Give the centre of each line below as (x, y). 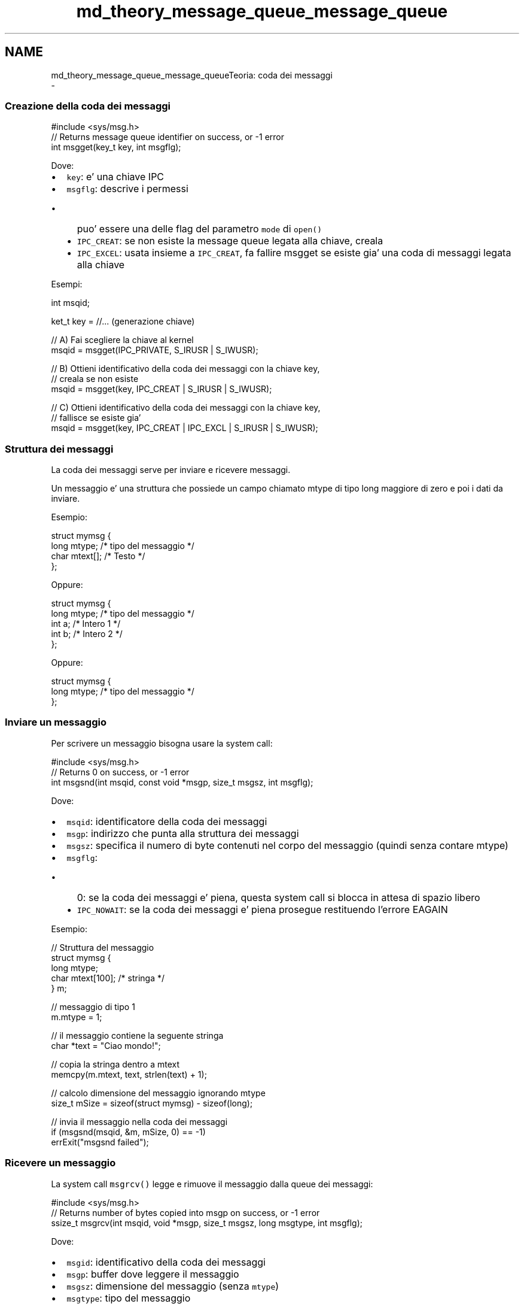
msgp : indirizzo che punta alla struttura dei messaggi (183, 833)
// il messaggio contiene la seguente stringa (137, 1035)
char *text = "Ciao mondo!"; (106, 1045)
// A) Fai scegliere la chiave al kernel (122, 340)
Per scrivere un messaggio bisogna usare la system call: (162, 743)
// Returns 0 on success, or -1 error (120, 772)
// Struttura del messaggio (103, 947)
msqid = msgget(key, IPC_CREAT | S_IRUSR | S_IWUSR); (162, 389)
